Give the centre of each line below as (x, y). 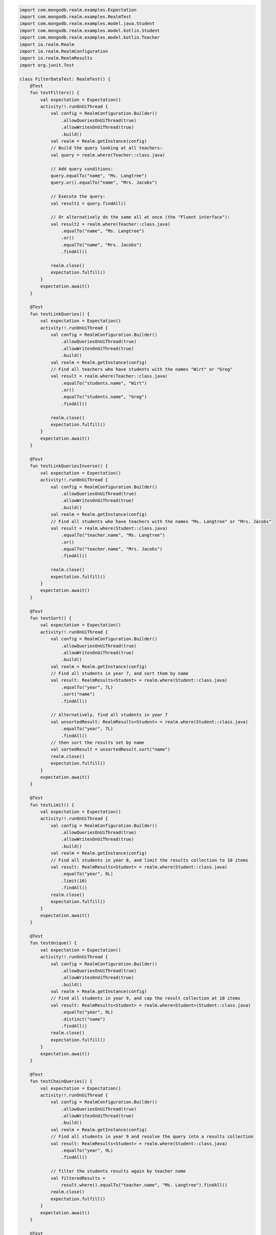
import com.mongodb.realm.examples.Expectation (78, 10)
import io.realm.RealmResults (56, 58)
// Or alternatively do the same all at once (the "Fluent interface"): (140, 217)
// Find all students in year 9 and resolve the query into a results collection (152, 1137)
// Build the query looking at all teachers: (106, 148)
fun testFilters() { (55, 93)
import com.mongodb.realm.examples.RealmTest (75, 17)
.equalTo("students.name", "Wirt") (104, 383)
